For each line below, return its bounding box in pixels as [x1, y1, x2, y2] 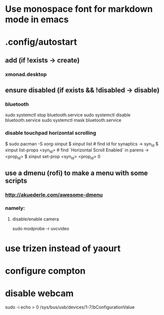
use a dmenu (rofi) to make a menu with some [5, 169, 148, 177]
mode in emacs [5, 14, 69, 25]
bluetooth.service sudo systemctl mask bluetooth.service [5, 117, 122, 123]
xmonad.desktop [5, 70, 47, 77]
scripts [5, 176, 27, 185]
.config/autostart [5, 36, 77, 48]
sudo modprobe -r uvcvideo [12, 225, 69, 231]
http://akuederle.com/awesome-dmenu [5, 191, 103, 198]
